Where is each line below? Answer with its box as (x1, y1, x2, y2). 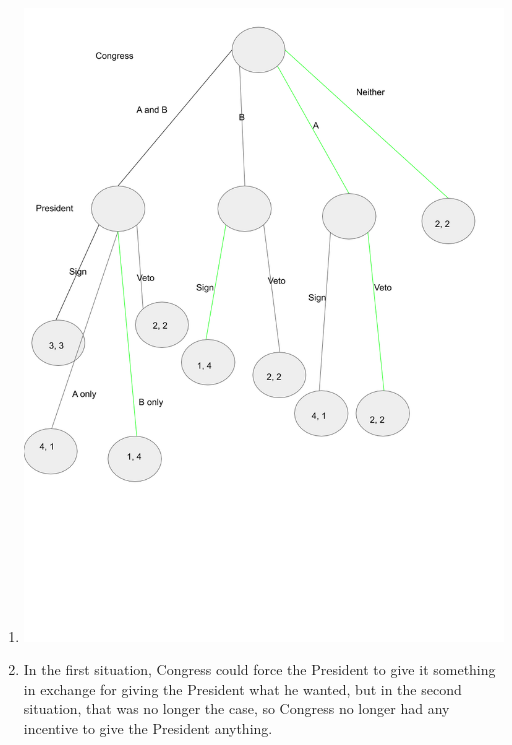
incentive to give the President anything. (23, 718, 273, 739)
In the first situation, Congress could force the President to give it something (23, 659, 496, 680)
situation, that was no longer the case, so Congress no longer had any (23, 698, 450, 719)
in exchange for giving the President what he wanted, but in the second (23, 678, 462, 699)
